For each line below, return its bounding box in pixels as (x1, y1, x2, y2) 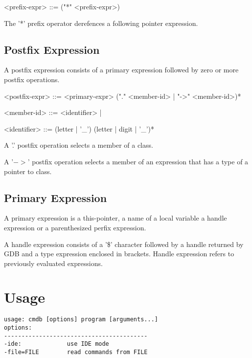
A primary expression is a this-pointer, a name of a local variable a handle (4, 213, 227, 223)
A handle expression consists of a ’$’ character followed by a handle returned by (4, 239, 244, 249)
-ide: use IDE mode (4, 340, 109, 348)
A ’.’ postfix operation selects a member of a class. (4, 140, 153, 150)
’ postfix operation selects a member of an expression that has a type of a (27, 156, 249, 166)
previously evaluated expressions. (4, 258, 103, 268)
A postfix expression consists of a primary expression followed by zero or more (4, 65, 239, 75)
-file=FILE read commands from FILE (4, 349, 148, 356)
